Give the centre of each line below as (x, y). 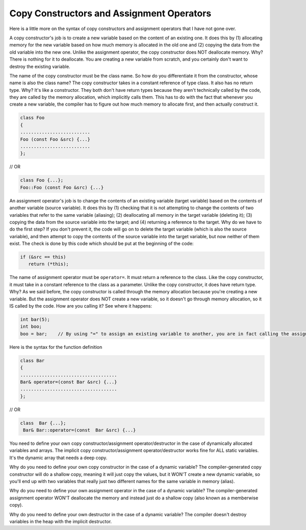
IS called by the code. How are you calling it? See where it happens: (81, 306)
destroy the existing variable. (40, 66)
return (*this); (48, 264)
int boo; (31, 327)
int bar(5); (35, 319)
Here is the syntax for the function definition (56, 347)
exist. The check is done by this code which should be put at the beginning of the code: (101, 244)
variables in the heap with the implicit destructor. (61, 521)
